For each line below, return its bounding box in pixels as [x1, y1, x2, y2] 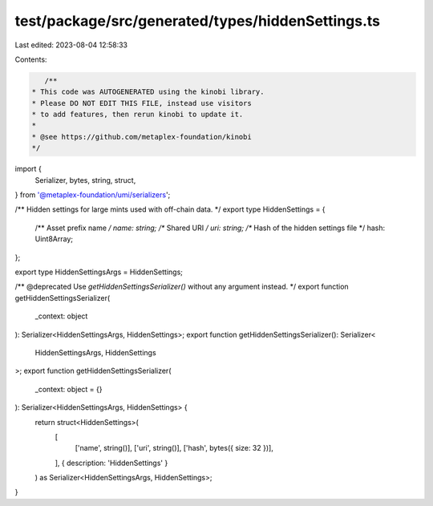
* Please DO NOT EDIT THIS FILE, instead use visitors [31, 99, 252, 107]
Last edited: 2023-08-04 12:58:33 [14, 40, 128, 50]
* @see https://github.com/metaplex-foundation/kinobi [31, 132, 252, 141]
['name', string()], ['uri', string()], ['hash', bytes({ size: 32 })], [75, 443, 274, 453]
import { [14, 164, 42, 174]
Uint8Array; [34, 234, 74, 244]
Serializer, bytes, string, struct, [34, 175, 136, 184]
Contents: [14, 55, 47, 64]
